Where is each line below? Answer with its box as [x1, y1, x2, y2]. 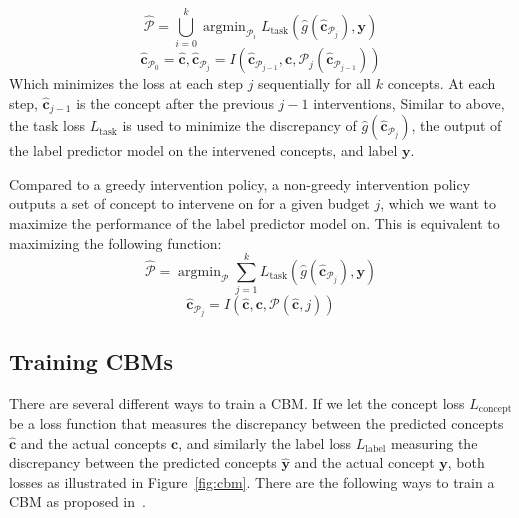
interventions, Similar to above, [313, 92, 505, 113]
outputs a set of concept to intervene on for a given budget [9, 193, 370, 214]
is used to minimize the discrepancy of [122, 115, 357, 136]
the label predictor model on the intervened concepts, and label [9, 140, 398, 161]
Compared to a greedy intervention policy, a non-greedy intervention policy [9, 173, 471, 194]
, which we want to [380, 193, 497, 214]
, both [447, 452, 485, 473]
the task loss [9, 115, 86, 136]
